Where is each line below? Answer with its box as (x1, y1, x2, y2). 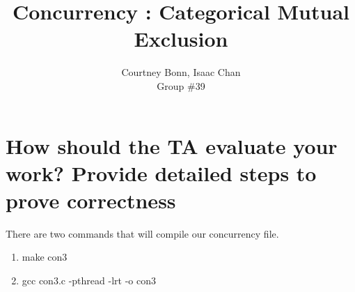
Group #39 (157, 78, 205, 93)
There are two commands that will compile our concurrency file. (6, 226, 279, 240)
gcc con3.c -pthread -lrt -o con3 (22, 273, 156, 287)
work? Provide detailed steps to (6, 158, 317, 187)
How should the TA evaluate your (6, 131, 338, 160)
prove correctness (6, 185, 176, 214)
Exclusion (134, 24, 228, 53)
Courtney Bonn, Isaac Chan (121, 65, 241, 79)
